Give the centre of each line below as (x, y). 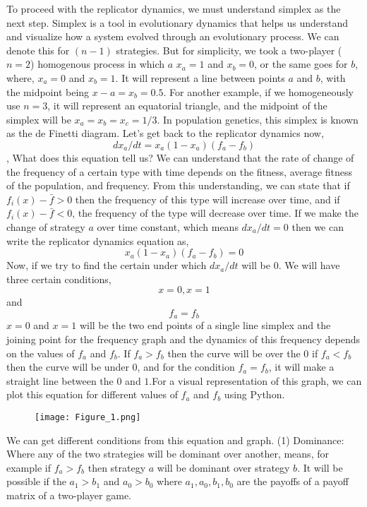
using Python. (254, 394)
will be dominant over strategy (223, 467)
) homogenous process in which (98, 64)
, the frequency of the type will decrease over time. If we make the (215, 213)
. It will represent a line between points (200, 77)
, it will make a (301, 367)
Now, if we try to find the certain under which (107, 265)
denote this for (38, 50)
